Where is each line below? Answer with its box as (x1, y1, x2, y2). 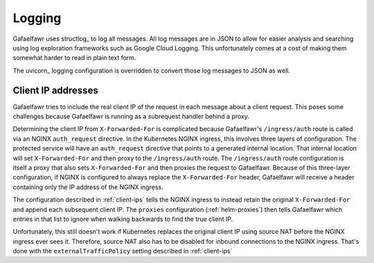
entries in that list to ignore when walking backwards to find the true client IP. (12, 215, 233, 223)
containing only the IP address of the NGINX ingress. (12, 183, 163, 191)
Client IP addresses (12, 84, 98, 96)
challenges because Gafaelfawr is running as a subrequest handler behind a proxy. (12, 113, 249, 121)
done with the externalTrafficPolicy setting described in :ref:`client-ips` (12, 247, 233, 255)
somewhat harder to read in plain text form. (12, 54, 136, 62)
